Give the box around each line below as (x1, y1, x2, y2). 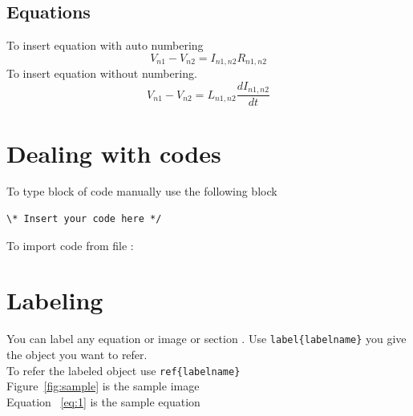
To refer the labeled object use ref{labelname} (6, 361, 241, 378)
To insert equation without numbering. (6, 65, 197, 82)
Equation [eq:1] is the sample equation (6, 393, 200, 410)
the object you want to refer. (6, 346, 148, 363)
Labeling (6, 284, 103, 317)
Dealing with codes (6, 136, 221, 169)
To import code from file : (6, 236, 134, 253)
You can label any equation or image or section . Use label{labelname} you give (6, 330, 407, 347)
